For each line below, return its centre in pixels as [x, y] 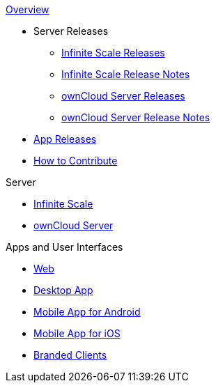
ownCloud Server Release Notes [136, 117]
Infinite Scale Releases [113, 53]
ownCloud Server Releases [123, 96]
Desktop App [63, 290]
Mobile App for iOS [77, 333]
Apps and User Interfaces [64, 247]
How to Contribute [76, 161]
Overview [28, 9]
